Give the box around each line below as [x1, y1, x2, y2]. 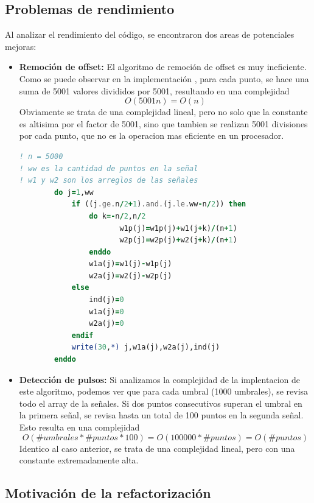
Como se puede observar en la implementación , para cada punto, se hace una [19, 72, 309, 85]
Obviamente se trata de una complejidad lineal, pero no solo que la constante [19, 105, 308, 118]
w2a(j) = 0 [89, 319, 124, 328]
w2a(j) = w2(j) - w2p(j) [89, 271, 172, 280]
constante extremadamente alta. [19, 454, 139, 466]
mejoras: [5, 40, 37, 52]
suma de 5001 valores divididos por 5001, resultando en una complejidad [19, 84, 290, 97]
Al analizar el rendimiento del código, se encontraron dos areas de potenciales [5, 28, 295, 41]
